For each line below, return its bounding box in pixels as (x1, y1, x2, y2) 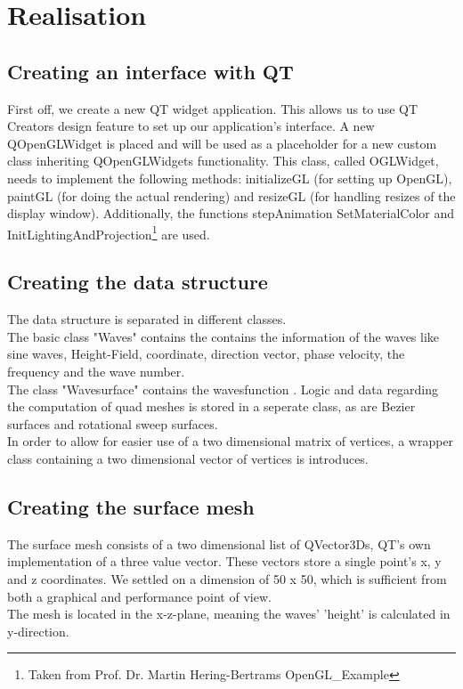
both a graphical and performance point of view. (7, 587, 272, 605)
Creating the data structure (7, 268, 268, 296)
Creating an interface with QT (7, 57, 294, 85)
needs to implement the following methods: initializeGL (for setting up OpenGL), (7, 168, 452, 187)
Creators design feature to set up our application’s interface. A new (7, 117, 375, 135)
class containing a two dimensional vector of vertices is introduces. (7, 449, 369, 467)
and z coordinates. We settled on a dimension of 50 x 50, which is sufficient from (7, 569, 447, 588)
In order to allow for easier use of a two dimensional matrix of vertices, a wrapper (7, 432, 454, 450)
